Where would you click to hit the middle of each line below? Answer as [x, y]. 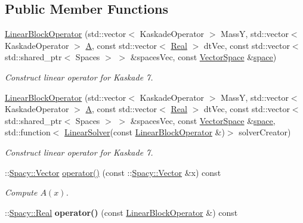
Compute [21, 192]
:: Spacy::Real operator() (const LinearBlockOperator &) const [121, 212]
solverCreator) [265, 132]
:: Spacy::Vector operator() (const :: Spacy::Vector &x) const [113, 172]
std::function [28, 132]
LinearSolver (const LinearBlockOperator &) [145, 132]
